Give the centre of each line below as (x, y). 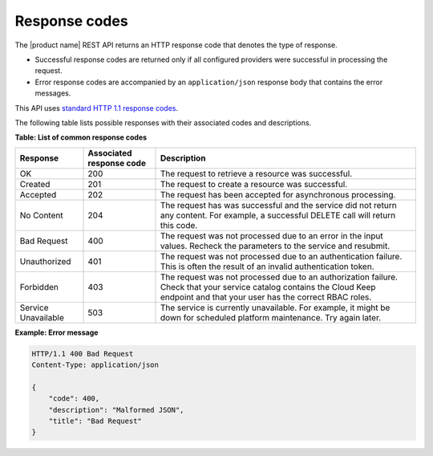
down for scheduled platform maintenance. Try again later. (271, 317)
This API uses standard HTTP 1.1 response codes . (97, 108)
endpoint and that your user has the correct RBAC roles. (266, 297)
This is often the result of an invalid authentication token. (267, 267)
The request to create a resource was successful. (254, 184)
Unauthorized (45, 261)
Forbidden (39, 287)
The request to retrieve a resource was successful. (256, 173)
